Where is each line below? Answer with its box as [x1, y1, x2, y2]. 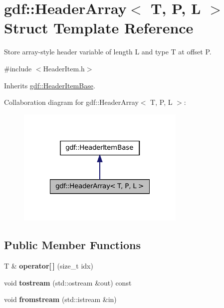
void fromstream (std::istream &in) [4, 294, 117, 305]
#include [4, 63, 32, 73]
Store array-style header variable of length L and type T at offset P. [4, 46, 212, 57]
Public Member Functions [4, 237, 141, 253]
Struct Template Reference [4, 17, 194, 38]
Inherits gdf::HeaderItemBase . [4, 80, 95, 90]
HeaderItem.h [43, 63, 85, 73]
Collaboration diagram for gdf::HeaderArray [4, 97, 139, 107]
